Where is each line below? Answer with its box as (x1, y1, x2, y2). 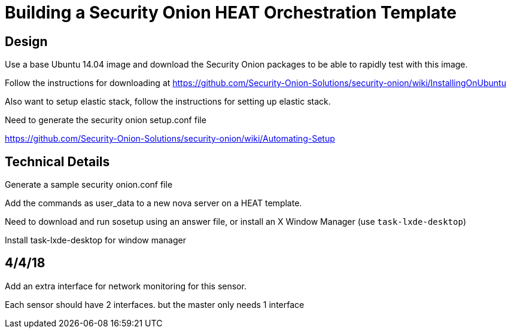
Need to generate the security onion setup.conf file (5, 115, 206, 126)
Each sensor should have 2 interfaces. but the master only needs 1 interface (5, 299, 305, 310)
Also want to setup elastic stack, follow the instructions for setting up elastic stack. (5, 96, 331, 107)
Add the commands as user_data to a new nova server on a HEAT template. (5, 198, 302, 209)
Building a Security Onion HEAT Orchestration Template (5, 2, 457, 23)
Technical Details (5, 154, 110, 169)
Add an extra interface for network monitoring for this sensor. (5, 280, 247, 291)
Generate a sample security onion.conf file (5, 179, 173, 190)
